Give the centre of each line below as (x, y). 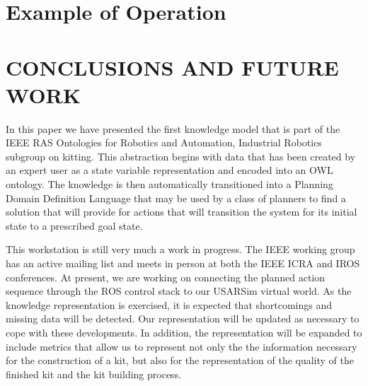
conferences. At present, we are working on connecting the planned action (166, 277)
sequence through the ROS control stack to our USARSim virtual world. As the (179, 291)
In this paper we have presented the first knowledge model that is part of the (173, 128)
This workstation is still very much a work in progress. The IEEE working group (180, 249)
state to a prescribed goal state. (74, 225)
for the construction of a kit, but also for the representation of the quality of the (180, 360)
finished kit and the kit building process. (94, 374)
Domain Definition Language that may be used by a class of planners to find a (176, 198)
